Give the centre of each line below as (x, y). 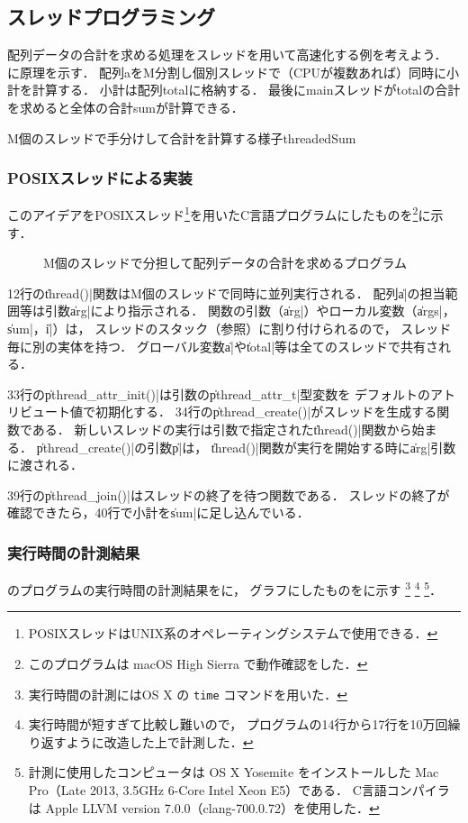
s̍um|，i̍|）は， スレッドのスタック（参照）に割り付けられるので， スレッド (229, 329)
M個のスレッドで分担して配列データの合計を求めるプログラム (225, 263)
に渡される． (45, 465)
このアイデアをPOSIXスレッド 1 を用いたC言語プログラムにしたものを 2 (213, 214)
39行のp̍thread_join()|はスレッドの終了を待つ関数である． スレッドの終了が (229, 494)
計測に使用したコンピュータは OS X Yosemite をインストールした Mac (234, 772)
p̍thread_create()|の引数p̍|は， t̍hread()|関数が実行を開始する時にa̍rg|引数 (246, 447)
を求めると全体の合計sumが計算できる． (126, 107)
